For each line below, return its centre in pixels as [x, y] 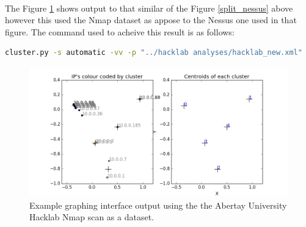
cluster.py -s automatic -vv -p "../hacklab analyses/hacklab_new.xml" [154, 53]
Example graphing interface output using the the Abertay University [158, 205]
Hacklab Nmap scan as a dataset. [92, 217]
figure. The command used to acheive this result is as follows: [120, 31]
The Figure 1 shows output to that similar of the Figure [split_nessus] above [149, 8]
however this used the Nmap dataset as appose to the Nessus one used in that [151, 20]
